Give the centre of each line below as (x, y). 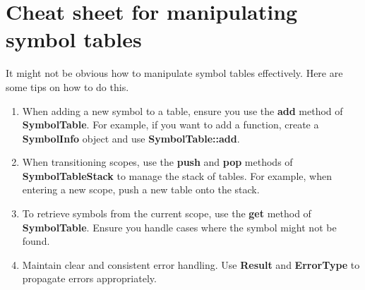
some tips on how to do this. (67, 86)
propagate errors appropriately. (89, 278)
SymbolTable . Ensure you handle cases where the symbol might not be (179, 227)
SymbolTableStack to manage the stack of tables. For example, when (177, 175)
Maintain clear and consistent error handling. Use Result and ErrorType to (191, 264)
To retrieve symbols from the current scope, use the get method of (167, 213)
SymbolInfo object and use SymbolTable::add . (131, 138)
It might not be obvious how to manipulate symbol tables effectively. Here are (174, 73)
